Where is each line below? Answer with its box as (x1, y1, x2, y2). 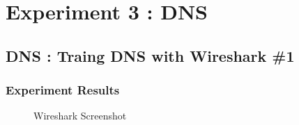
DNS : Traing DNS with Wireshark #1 (6, 44, 295, 66)
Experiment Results (6, 81, 120, 99)
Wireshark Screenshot (33, 108, 127, 123)
